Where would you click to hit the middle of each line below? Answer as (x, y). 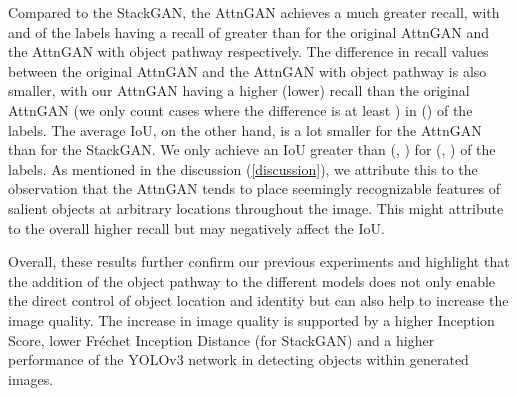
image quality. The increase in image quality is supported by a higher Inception (251, 319)
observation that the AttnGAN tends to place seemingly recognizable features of (254, 188)
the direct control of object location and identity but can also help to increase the (258, 300)
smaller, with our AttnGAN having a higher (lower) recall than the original (239, 90)
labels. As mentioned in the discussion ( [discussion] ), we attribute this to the (243, 168)
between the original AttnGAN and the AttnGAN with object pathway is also (247, 70)
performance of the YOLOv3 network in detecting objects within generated (238, 359)
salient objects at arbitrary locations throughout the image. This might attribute (256, 207)
